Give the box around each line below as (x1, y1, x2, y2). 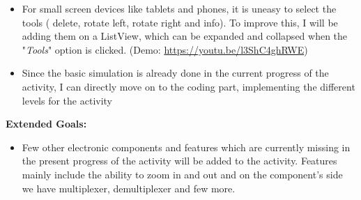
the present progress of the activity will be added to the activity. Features (22, 153, 337, 168)
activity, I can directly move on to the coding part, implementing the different (22, 79, 355, 93)
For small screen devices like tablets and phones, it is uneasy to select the (22, 1, 337, 15)
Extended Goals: (6, 116, 87, 131)
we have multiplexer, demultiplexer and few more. (22, 180, 236, 195)
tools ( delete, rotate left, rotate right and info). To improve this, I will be (22, 15, 338, 29)
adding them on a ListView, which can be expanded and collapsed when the (22, 29, 348, 43)
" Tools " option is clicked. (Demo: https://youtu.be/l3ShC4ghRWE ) (22, 42, 308, 56)
